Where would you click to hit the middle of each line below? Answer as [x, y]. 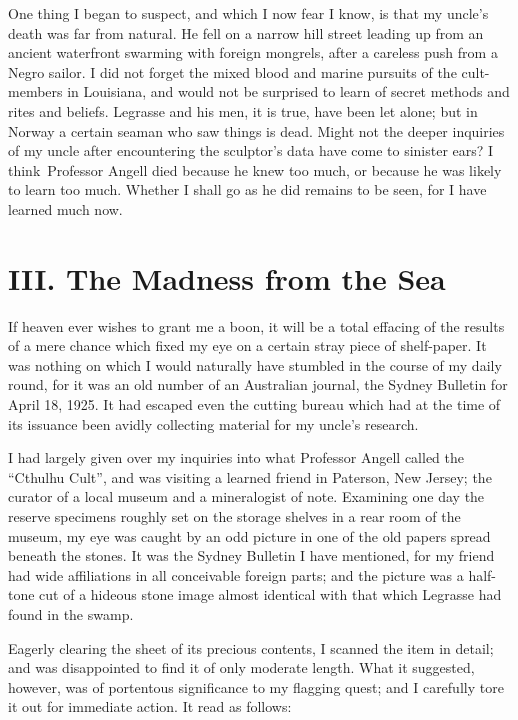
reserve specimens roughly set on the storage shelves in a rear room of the [234, 516]
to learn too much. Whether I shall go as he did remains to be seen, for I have [247, 189]
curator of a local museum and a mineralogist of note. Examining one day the [246, 496]
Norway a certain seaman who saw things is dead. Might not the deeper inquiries [256, 130]
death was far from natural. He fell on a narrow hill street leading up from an [246, 32]
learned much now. [65, 208]
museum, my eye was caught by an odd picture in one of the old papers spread [249, 535]
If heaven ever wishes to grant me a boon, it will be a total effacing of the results [256, 325]
